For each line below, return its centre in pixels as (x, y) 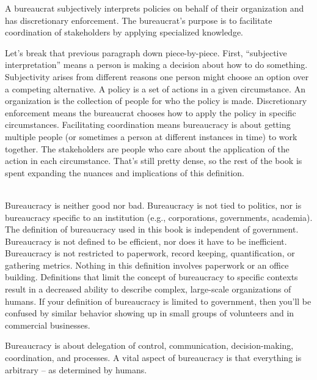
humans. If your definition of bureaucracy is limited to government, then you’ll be (158, 301)
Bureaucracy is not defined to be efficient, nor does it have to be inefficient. (146, 241)
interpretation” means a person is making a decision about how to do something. (156, 65)
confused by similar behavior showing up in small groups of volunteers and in (150, 313)
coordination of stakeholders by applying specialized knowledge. (124, 32)
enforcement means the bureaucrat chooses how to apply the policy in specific (151, 112)
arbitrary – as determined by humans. (76, 369)
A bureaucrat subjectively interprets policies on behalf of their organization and (155, 8)
